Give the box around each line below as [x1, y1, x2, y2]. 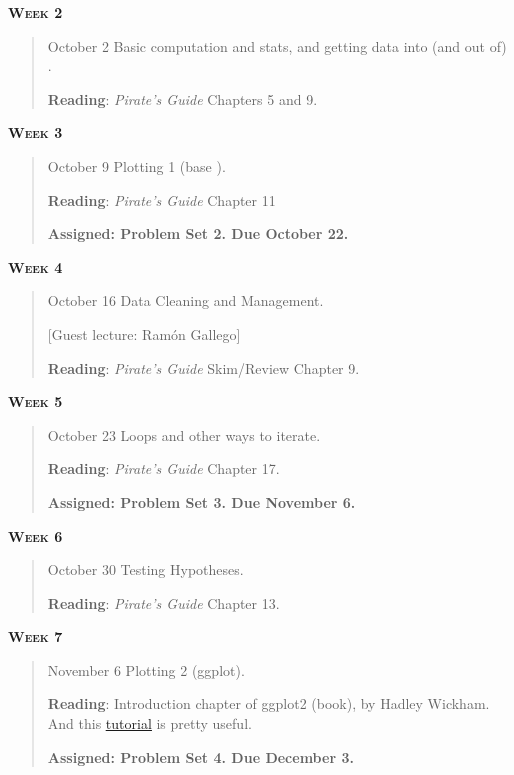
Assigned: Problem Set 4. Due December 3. [47, 746, 354, 767]
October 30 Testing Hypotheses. [47, 559, 244, 580]
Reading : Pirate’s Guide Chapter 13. [47, 592, 280, 613]
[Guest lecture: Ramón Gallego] [47, 323, 241, 344]
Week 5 [8, 391, 63, 412]
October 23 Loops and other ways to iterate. [47, 424, 321, 445]
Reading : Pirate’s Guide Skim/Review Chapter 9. [47, 357, 360, 378]
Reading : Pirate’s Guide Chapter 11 [47, 189, 276, 210]
